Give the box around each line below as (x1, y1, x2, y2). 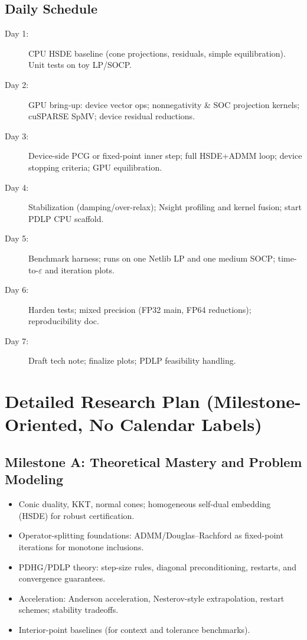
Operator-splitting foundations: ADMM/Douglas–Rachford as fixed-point (18, 529, 284, 541)
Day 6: (5, 283, 29, 296)
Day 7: (5, 334, 29, 347)
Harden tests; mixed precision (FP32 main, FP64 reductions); (28, 303, 252, 315)
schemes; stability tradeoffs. (18, 603, 119, 616)
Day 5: (5, 232, 29, 244)
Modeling (5, 470, 64, 488)
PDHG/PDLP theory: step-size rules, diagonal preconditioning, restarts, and (18, 560, 296, 573)
